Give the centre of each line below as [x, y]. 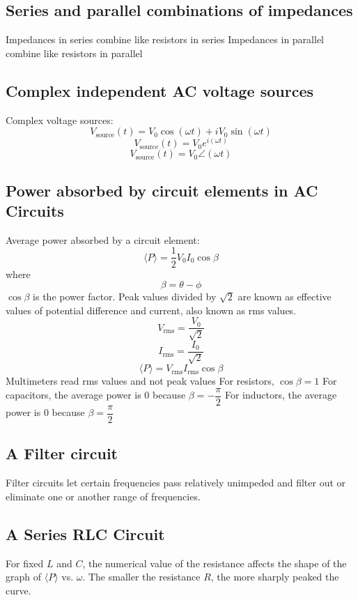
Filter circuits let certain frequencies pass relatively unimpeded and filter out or [176, 483]
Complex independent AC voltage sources [160, 90]
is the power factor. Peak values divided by [125, 297]
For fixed [25, 563]
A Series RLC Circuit [85, 533]
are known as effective [285, 297]
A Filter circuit [62, 453]
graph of [24, 577]
